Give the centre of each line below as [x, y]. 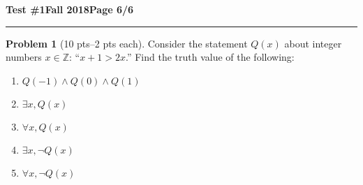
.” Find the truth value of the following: [210, 57]
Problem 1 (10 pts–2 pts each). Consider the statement [127, 43]
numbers [24, 57]
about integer [313, 43]
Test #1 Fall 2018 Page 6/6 [70, 9]
